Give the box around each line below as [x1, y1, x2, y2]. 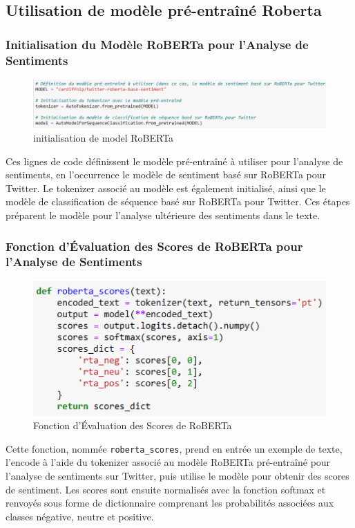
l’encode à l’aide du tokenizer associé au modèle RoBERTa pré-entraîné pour [6, 455, 331, 469]
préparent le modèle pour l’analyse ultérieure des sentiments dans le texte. [6, 207, 320, 222]
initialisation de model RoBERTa [33, 131, 174, 145]
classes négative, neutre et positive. [6, 509, 154, 523]
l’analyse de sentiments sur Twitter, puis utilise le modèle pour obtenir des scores [6, 469, 349, 483]
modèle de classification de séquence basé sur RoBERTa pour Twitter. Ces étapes [6, 194, 350, 209]
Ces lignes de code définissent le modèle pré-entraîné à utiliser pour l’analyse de [6, 153, 343, 168]
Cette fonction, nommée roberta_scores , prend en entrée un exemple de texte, [6, 441, 343, 455]
